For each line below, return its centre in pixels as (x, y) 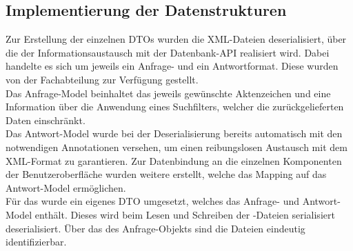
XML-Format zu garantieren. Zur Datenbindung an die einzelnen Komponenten (174, 160)
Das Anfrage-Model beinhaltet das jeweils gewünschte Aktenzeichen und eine (168, 93)
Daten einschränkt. (46, 120)
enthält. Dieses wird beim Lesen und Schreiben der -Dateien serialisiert (185, 214)
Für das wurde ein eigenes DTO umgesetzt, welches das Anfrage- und (152, 201)
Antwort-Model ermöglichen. (66, 187)
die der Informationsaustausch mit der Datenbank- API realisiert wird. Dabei (168, 52)
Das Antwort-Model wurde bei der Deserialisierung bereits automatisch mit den (174, 133)
